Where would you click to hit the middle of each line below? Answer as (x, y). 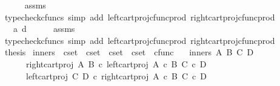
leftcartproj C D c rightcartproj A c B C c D (116, 75)
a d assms (44, 29)
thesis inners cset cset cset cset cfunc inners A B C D (129, 52)
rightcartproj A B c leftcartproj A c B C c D (116, 63)
